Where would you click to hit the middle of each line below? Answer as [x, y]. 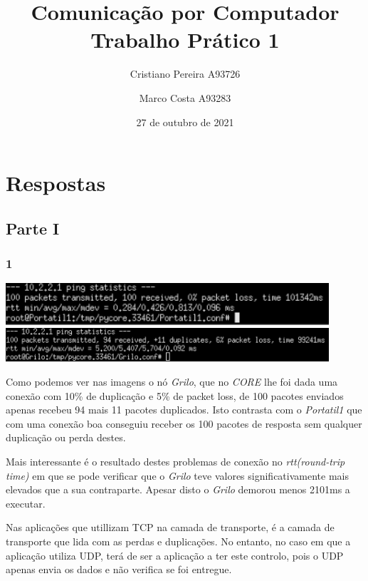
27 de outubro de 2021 [185, 122]
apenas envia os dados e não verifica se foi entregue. [119, 569]
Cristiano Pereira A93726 [185, 74]
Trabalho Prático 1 [185, 40]
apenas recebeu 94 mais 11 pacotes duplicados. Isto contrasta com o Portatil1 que [184, 410]
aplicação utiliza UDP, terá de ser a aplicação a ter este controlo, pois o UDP [175, 555]
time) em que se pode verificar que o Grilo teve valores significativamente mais [177, 475]
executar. [26, 503]
